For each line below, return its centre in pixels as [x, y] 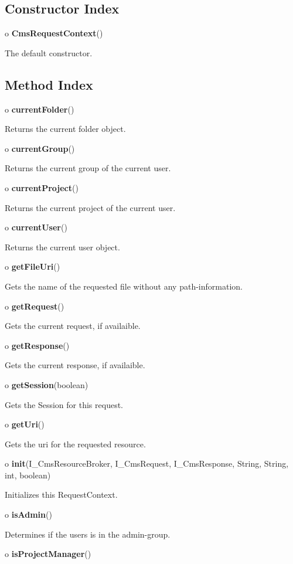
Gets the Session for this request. [64, 404]
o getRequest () [35, 306]
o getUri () [25, 424]
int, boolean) [28, 475]
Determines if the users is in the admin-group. [88, 534]
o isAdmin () [28, 514]
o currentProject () [42, 187]
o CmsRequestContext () [54, 33]
